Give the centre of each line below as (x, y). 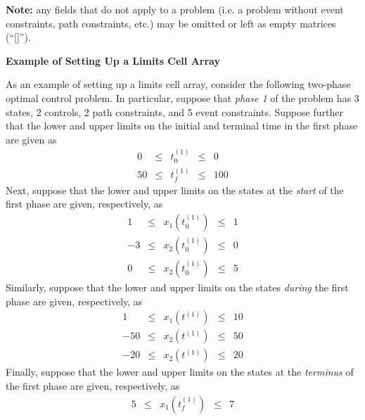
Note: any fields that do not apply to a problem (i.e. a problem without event (175, 9)
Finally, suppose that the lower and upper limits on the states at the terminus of (180, 372)
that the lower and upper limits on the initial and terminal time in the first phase (182, 126)
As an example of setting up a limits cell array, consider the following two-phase (178, 84)
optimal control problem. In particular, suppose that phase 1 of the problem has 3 (182, 97)
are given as (31, 139)
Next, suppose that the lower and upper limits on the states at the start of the (175, 190)
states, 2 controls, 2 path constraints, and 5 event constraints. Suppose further (174, 112)
